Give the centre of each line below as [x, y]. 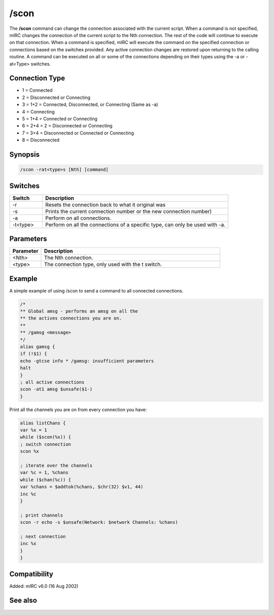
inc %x [28, 544]
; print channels [42, 515]
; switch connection [45, 444]
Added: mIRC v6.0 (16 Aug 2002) [44, 586]
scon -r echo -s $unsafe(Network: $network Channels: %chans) [99, 522]
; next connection [43, 536]
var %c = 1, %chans [44, 473]
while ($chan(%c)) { [45, 480]
